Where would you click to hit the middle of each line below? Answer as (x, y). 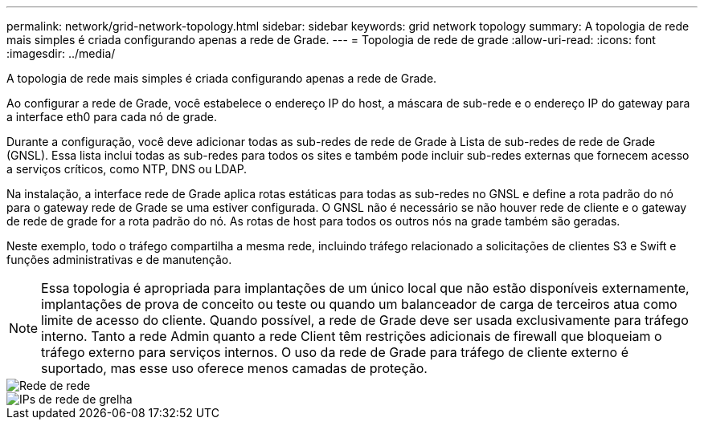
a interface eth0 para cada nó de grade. (112, 117)
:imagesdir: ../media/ (61, 53)
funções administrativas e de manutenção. (119, 260)
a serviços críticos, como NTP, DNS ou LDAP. (127, 169)
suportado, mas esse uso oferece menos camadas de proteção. (234, 368)
